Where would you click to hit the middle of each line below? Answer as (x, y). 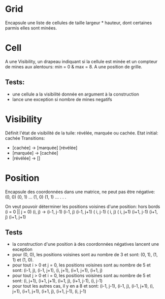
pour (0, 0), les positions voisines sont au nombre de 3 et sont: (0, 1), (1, (85, 255)
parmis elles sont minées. (31, 28)
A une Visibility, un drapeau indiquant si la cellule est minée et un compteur (81, 61)
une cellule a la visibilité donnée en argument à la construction (76, 94)
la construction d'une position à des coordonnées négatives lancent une (85, 244)
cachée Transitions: (25, 138)
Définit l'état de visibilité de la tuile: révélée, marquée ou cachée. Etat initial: (82, 133)
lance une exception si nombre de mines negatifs (62, 99)
